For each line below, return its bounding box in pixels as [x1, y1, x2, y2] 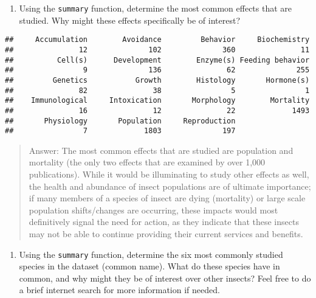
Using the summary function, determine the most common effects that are [19, 2, 292, 14]
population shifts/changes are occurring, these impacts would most [29, 203, 278, 216]
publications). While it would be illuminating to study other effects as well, [29, 168, 309, 180]
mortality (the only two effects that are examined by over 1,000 [29, 156, 266, 168]
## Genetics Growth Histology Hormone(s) [5, 75, 310, 85]
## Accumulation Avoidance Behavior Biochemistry [5, 35, 310, 44]
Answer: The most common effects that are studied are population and [29, 144, 294, 156]
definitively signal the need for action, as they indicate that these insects [29, 215, 299, 228]
